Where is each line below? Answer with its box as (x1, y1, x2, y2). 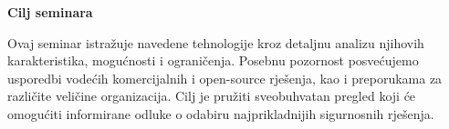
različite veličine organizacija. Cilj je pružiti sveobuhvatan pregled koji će (7, 86, 416, 105)
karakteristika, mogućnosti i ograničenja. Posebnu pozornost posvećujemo (7, 51, 419, 70)
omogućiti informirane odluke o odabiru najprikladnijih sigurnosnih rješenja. (7, 104, 434, 123)
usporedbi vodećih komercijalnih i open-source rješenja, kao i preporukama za (7, 68, 443, 87)
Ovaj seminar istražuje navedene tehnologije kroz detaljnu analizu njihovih (7, 33, 424, 52)
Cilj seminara (7, 3, 93, 21)
